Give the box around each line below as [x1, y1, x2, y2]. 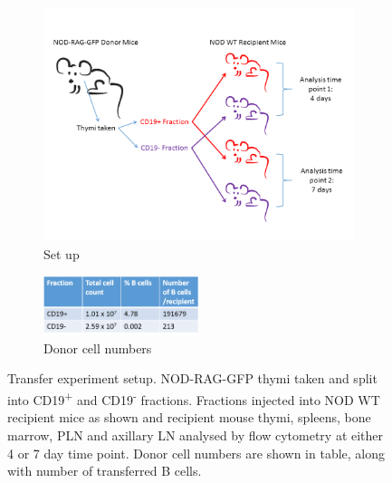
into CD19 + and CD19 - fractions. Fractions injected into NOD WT [7, 388, 380, 409]
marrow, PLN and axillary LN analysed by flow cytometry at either [7, 425, 384, 444]
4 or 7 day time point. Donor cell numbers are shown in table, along [7, 443, 386, 462]
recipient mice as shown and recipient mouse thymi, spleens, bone [7, 408, 371, 427]
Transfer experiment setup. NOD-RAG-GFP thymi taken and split [7, 369, 378, 388]
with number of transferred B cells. [7, 461, 202, 480]
